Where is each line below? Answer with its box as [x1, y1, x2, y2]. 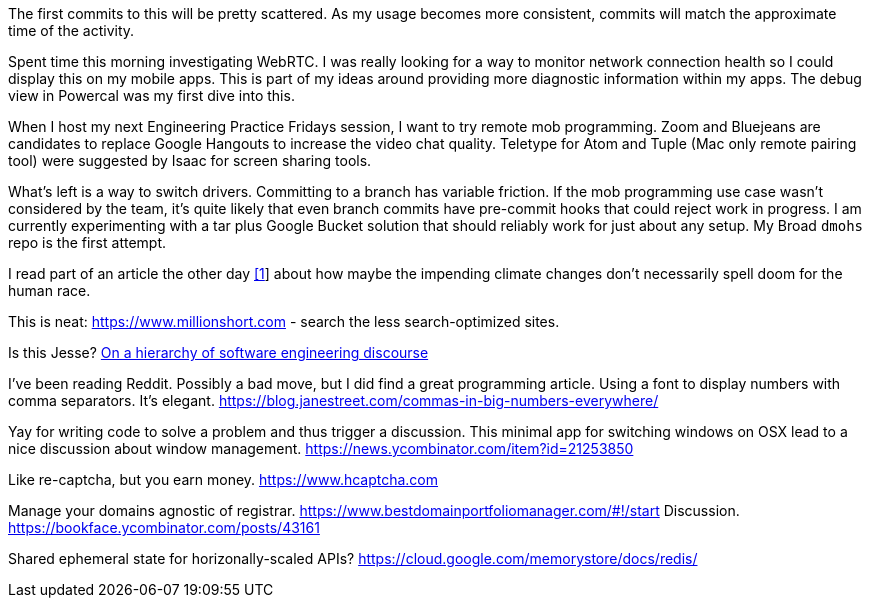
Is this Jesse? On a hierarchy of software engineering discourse [8, 344, 429, 361]
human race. [8, 282, 91, 299]
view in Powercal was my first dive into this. [8, 87, 295, 104]
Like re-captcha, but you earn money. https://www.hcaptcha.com [8, 471, 439, 488]
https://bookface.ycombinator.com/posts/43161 [8, 519, 320, 536]
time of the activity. [8, 22, 135, 39]
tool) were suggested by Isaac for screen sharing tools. [8, 152, 372, 169]
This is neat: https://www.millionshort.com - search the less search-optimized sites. [8, 313, 560, 330]
